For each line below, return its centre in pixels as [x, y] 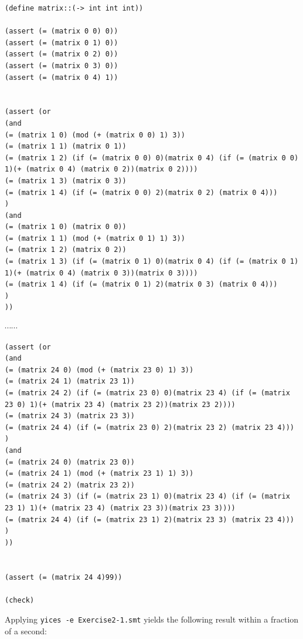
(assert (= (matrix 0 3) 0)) [62, 65]
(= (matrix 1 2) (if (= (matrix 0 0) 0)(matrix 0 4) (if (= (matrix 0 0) [152, 158]
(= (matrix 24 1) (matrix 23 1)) [70, 381]
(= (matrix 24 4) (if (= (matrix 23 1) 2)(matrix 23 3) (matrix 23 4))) [149, 519]
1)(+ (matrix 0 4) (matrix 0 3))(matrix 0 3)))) [101, 273]
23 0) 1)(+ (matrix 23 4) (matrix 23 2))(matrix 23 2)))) [120, 404]
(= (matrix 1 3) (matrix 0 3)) [66, 181]
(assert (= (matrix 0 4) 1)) [62, 77]
